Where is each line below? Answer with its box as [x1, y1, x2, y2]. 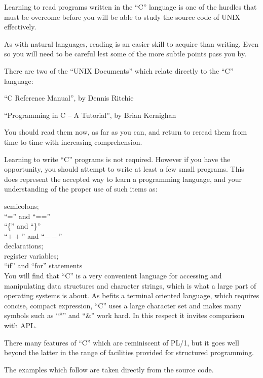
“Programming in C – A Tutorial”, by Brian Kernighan [4, 109, 176, 120]
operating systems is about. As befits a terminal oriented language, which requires [4, 290, 259, 301]
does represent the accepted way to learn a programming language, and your [4, 173, 242, 184]
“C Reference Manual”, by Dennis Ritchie [4, 92, 134, 103]
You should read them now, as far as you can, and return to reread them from [4, 127, 247, 137]
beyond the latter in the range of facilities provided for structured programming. [4, 347, 254, 358]
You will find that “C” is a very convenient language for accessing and [4, 270, 222, 281]
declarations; [4, 240, 44, 251]
